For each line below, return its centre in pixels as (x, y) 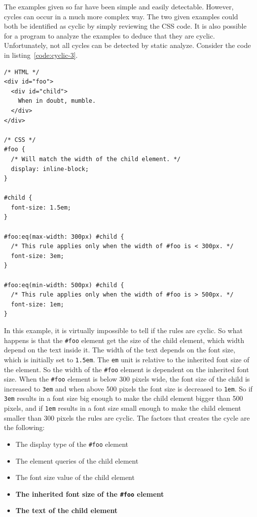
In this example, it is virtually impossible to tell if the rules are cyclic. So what (123, 330)
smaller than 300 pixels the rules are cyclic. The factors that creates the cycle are (127, 417)
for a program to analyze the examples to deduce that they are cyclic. (110, 35)
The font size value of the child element (75, 477)
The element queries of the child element (77, 460)
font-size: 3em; (37, 256)
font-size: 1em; (37, 304)
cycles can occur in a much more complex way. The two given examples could (121, 16)
